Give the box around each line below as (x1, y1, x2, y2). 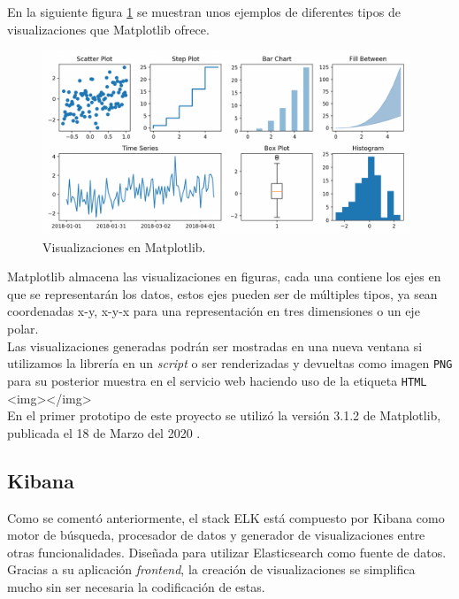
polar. (7, 319, 39, 338)
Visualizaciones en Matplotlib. (42, 237, 206, 256)
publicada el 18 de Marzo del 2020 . (7, 423, 201, 442)
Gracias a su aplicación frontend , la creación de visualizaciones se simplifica (7, 560, 416, 579)
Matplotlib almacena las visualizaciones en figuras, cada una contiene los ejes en (7, 267, 441, 286)
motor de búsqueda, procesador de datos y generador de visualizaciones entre (7, 526, 425, 544)
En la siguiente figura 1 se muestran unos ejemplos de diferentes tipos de (7, 3, 401, 20)
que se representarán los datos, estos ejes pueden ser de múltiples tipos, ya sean (7, 284, 438, 303)
